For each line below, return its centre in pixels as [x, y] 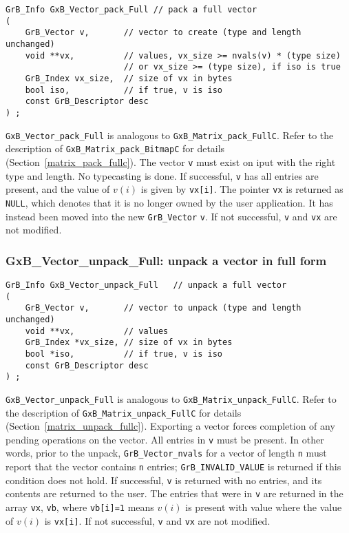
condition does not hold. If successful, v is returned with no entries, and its [164, 480]
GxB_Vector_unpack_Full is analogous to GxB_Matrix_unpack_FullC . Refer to [171, 398]
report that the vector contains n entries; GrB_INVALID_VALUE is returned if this [173, 467]
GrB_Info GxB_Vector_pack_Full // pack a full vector [131, 10]
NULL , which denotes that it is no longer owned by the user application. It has [169, 202]
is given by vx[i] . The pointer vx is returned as [242, 189]
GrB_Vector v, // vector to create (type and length [163, 33]
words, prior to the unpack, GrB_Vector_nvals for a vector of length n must [166, 453]
